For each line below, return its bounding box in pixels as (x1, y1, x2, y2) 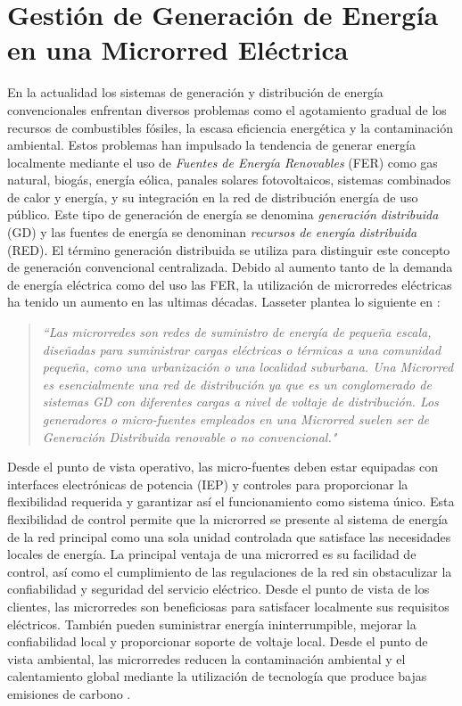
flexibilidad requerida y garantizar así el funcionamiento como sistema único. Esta (7, 492, 455, 511)
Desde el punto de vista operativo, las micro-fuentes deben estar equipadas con (7, 457, 438, 476)
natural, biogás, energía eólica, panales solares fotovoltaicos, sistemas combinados (7, 170, 451, 189)
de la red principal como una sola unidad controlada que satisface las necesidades (7, 527, 451, 546)
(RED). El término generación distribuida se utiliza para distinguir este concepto (7, 240, 450, 259)
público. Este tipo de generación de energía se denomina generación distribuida (7, 205, 439, 224)
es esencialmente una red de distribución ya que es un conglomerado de (42, 374, 432, 393)
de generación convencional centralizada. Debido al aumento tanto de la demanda (7, 258, 453, 276)
